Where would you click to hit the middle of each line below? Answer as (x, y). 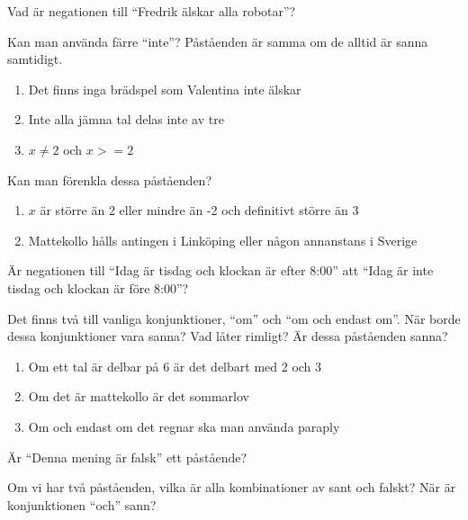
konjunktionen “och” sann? (82, 504)
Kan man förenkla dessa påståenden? (109, 179)
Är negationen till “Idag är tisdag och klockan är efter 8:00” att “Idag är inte (220, 270)
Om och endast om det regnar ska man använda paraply (184, 426)
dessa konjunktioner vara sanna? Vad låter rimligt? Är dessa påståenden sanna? (228, 336)
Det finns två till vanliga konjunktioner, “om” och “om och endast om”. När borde (234, 318)
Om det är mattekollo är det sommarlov (139, 396)
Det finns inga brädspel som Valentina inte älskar (165, 89)
